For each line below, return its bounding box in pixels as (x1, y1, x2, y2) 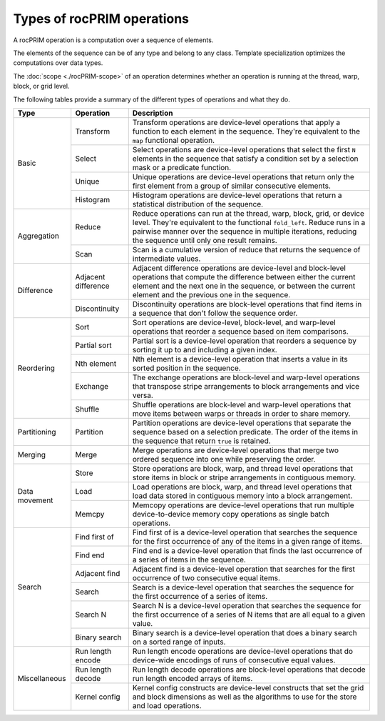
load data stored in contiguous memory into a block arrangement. (132, 490, 353, 500)
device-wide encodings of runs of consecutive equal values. (132, 655, 336, 665)
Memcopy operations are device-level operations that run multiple (132, 500, 354, 510)
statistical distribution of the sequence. (132, 199, 264, 209)
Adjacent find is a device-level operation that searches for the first (132, 564, 356, 574)
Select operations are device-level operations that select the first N (132, 144, 356, 154)
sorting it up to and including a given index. (132, 344, 277, 354)
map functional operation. (132, 135, 215, 145)
